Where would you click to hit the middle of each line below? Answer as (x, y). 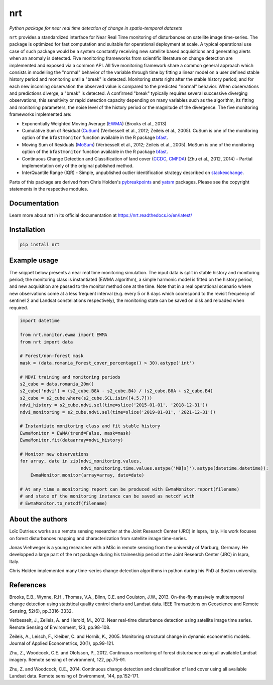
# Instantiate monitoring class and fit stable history (90, 426)
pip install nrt (40, 245)
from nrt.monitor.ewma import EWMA (63, 335)
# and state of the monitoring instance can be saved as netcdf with (107, 496)
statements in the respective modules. (49, 189)
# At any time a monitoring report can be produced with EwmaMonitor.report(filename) (130, 489)
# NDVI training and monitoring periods (70, 377)
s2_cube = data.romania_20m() (57, 384)
